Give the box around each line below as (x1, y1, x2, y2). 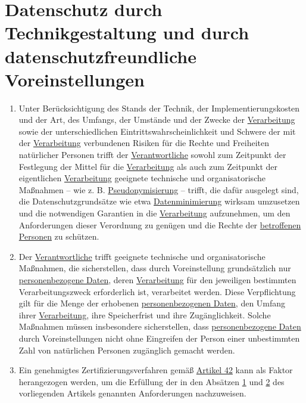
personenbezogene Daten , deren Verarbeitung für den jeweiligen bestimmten (18, 274, 296, 286)
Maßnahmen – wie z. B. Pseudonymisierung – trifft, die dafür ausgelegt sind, (18, 183, 299, 196)
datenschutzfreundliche (5, 44, 197, 68)
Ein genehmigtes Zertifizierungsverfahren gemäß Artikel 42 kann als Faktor (18, 364, 293, 376)
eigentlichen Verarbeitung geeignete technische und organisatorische (18, 172, 266, 184)
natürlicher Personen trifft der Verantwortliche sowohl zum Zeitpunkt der (18, 148, 286, 161)
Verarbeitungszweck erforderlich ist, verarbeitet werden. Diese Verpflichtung (18, 285, 296, 297)
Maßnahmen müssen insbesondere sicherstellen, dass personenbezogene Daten (18, 320, 301, 333)
